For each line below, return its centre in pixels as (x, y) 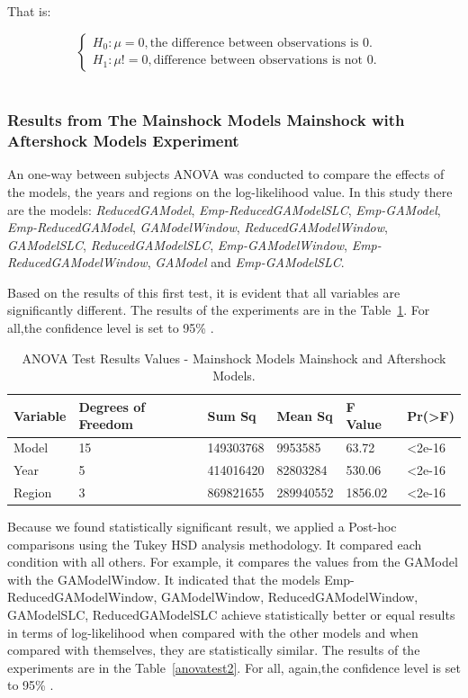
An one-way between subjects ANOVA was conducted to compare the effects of (226, 174)
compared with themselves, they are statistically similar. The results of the (214, 650)
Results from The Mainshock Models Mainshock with (206, 120)
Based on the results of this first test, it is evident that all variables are (204, 292)
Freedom (106, 424)
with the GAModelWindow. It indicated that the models (164, 579)
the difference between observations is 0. (261, 43)
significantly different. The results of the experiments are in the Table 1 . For (219, 310)
